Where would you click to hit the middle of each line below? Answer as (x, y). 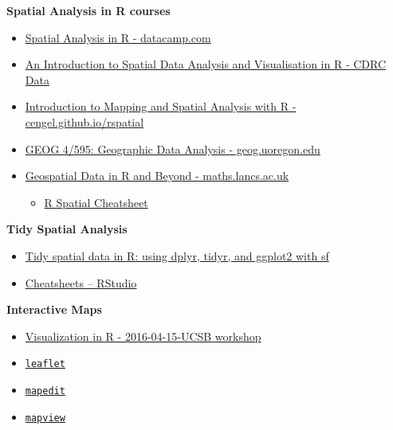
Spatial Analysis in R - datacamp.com (118, 37)
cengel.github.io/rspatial (84, 121)
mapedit (45, 391)
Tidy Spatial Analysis (67, 229)
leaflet (45, 364)
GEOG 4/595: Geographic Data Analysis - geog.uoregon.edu (173, 149)
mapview (45, 418)
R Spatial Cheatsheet (96, 202)
